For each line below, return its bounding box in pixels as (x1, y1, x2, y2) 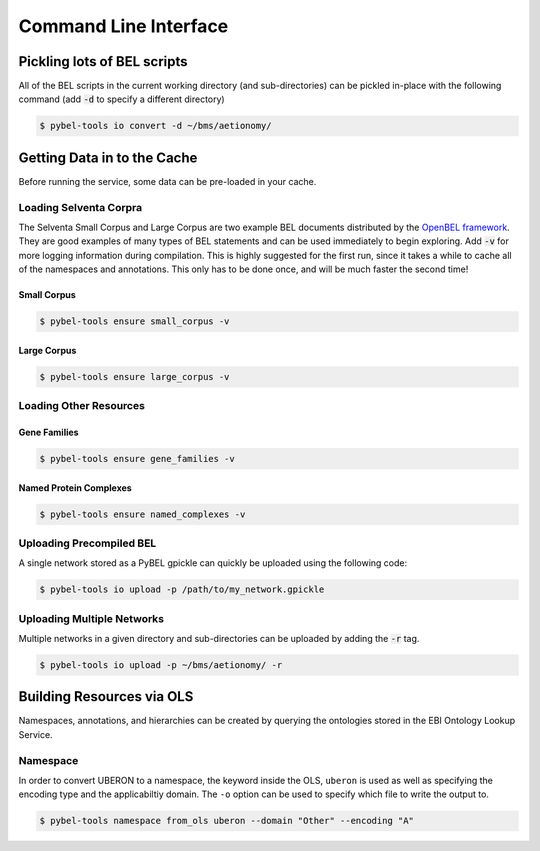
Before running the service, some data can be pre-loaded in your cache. (18, 175, 317, 187)
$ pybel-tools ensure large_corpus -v (39, 371, 230, 382)
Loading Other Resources (18, 399, 145, 413)
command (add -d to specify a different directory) (18, 93, 225, 105)
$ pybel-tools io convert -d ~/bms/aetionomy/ (39, 120, 272, 132)
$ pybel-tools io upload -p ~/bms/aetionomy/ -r (39, 659, 283, 670)
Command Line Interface (18, 15, 229, 37)
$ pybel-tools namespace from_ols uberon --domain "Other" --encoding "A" (39, 815, 415, 827)
